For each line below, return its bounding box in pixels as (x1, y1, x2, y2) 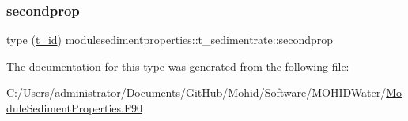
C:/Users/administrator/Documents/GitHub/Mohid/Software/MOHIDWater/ (6, 84, 387, 101)
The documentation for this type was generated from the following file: (6, 57, 349, 74)
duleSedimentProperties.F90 (6, 100, 143, 115)
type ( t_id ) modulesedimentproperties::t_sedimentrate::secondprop (6, 31, 334, 48)
